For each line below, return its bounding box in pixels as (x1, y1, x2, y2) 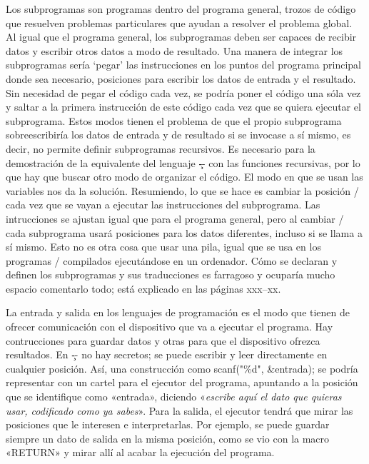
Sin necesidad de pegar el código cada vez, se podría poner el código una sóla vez (6, 85, 361, 100)
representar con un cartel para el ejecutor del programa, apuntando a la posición (6, 375, 358, 390)
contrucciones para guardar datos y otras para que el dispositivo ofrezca (6, 333, 320, 348)
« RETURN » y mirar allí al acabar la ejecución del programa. (6, 445, 275, 460)
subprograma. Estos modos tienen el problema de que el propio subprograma (6, 113, 342, 128)
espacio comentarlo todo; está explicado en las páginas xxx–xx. (6, 281, 281, 296)
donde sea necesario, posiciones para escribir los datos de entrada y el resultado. (6, 71, 356, 86)
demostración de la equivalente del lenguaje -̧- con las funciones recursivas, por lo (6, 155, 360, 170)
